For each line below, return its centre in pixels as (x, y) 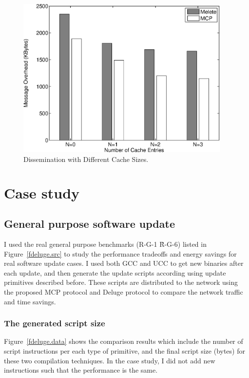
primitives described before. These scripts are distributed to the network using (121, 282)
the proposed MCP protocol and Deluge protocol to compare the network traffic (124, 291)
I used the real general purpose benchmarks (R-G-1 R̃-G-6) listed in (105, 244)
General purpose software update (89, 224)
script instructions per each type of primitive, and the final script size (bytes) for (124, 350)
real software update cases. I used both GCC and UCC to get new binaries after (124, 263)
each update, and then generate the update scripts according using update (115, 272)
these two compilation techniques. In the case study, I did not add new (110, 360)
